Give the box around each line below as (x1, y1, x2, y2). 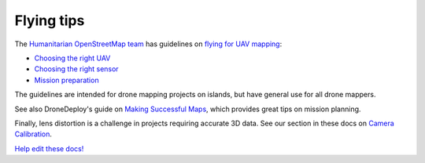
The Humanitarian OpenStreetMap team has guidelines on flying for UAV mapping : (14, 39, 283, 49)
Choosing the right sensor (34, 64, 119, 74)
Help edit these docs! (14, 143, 84, 153)
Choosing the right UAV (34, 53, 111, 63)
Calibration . (14, 129, 53, 139)
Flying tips (14, 12, 85, 29)
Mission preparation (34, 75, 99, 85)
